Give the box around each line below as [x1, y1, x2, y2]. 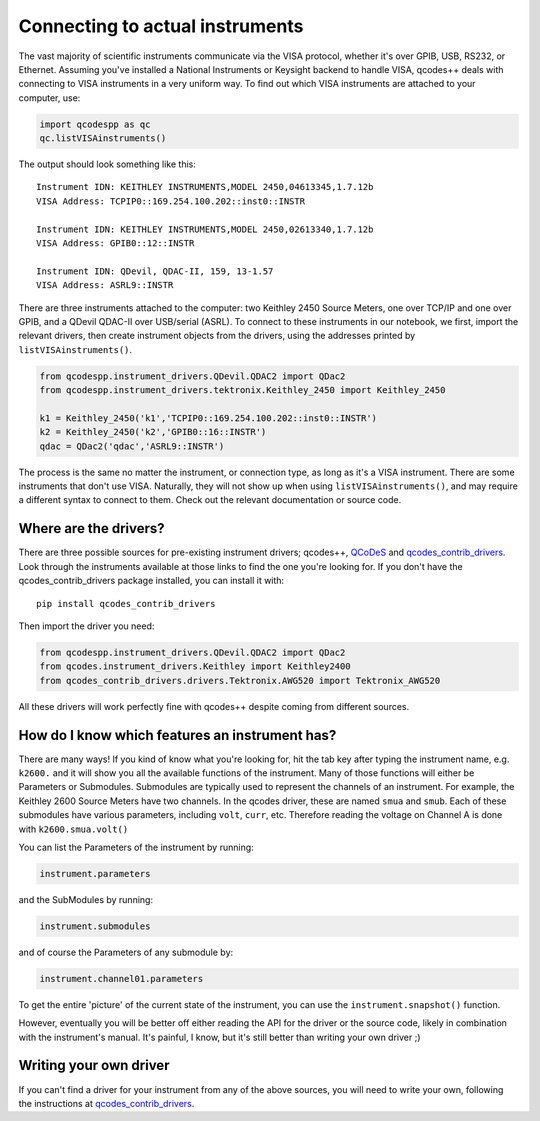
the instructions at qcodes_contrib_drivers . [18, 1097, 195, 1109]
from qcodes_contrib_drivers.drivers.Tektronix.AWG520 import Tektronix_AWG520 [39, 675, 441, 686]
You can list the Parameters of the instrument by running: [18, 841, 254, 853]
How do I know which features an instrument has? [18, 726, 337, 744]
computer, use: [18, 91, 81, 104]
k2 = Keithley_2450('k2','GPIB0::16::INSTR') [39, 426, 267, 438]
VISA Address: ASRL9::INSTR [36, 280, 174, 291]
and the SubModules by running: [18, 893, 154, 905]
